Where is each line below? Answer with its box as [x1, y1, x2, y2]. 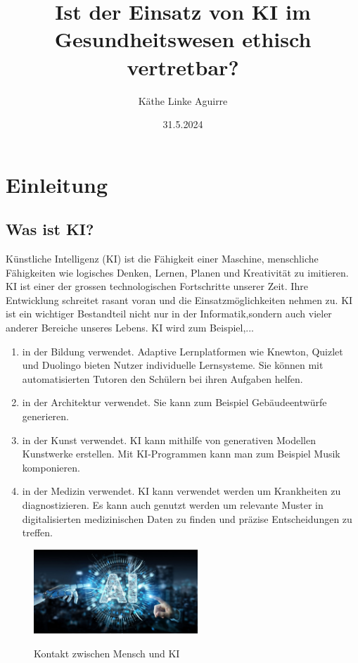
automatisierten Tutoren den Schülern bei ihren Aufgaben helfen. [22, 371, 303, 386]
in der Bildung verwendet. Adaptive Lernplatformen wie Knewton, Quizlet [22, 343, 343, 358]
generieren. [22, 409, 69, 424]
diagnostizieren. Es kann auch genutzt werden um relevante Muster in [22, 497, 324, 512]
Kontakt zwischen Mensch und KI [34, 645, 180, 660]
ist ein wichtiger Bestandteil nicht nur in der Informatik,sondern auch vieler [6, 306, 332, 321]
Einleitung [6, 170, 108, 198]
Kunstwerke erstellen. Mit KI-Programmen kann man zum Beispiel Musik [22, 446, 340, 461]
